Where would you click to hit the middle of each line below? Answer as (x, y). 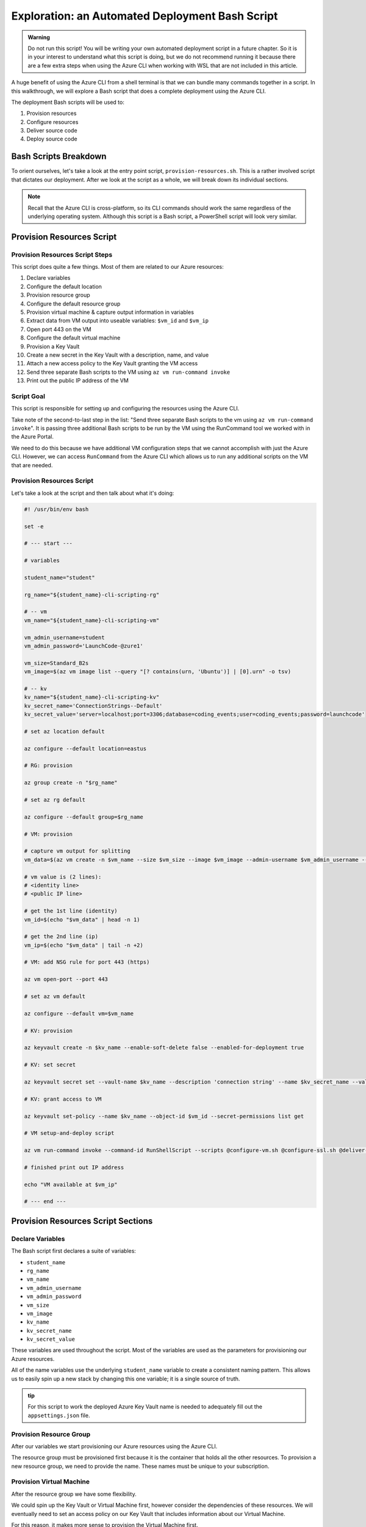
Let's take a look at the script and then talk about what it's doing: (93, 493)
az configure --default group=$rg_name (84, 817)
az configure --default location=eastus (85, 749)
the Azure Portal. (33, 437)
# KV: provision (48, 1030)
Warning (39, 37)
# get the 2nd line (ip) (61, 937)
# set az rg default (55, 800)
